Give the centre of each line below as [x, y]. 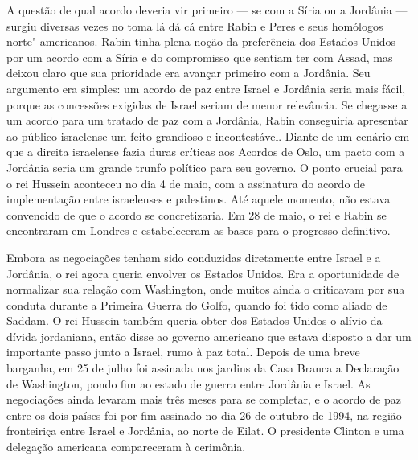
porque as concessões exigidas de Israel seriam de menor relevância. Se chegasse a [207, 104]
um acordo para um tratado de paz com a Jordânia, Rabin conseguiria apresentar [207, 120]
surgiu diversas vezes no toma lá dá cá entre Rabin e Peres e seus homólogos [195, 25]
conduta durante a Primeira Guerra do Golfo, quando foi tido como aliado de [197, 304]
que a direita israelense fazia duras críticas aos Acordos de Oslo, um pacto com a [206, 152]
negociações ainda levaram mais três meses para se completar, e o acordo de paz [204, 399]
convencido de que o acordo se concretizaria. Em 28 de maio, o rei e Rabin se [197, 214]
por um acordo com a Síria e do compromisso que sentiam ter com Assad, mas [200, 57]
